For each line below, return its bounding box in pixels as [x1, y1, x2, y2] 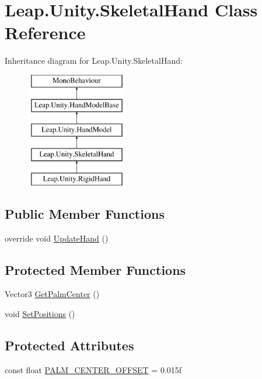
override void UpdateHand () [5, 232, 109, 244]
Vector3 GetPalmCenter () [5, 288, 100, 300]
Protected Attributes [5, 336, 134, 354]
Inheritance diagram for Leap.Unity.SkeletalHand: [5, 54, 183, 67]
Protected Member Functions [5, 260, 186, 278]
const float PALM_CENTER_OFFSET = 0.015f [5, 363, 182, 375]
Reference [5, 20, 86, 44]
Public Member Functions [5, 204, 165, 222]
